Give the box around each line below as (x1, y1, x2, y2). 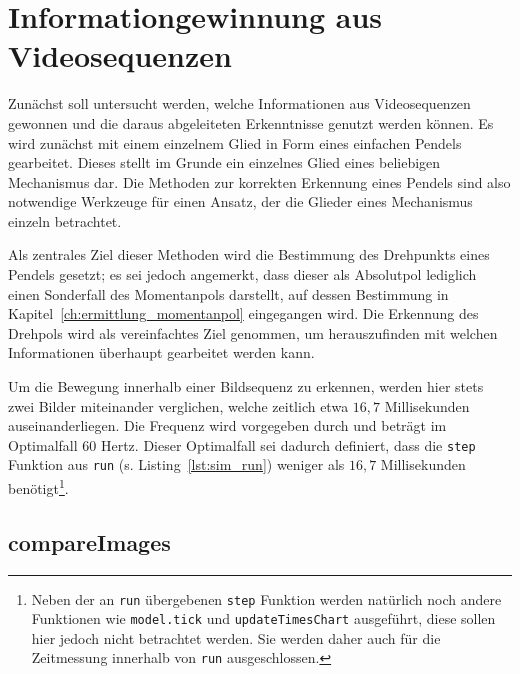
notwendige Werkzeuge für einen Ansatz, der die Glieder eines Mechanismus (8, 191, 473, 212)
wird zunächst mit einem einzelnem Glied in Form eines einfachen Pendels (8, 132, 462, 153)
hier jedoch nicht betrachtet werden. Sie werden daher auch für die (31, 627, 441, 648)
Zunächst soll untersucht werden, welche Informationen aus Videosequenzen (8, 93, 471, 114)
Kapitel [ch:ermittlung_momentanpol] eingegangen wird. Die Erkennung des (8, 303, 479, 324)
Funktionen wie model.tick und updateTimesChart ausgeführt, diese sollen (31, 608, 496, 629)
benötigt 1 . (8, 475, 69, 498)
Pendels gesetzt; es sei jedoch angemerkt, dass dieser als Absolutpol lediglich (8, 264, 477, 285)
